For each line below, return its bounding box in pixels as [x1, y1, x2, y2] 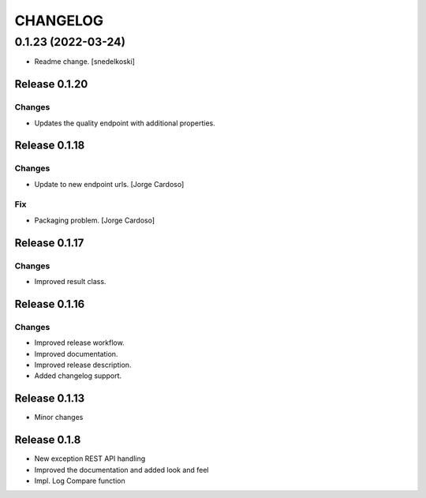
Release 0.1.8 [14, 433, 81, 447]
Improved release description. [34, 360, 132, 369]
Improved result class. [34, 277, 106, 286]
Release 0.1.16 [14, 297, 85, 311]
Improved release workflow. [34, 338, 125, 347]
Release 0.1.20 [14, 77, 88, 91]
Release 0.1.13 [14, 391, 85, 406]
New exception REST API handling [34, 454, 146, 463]
